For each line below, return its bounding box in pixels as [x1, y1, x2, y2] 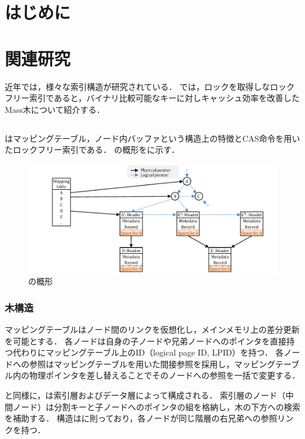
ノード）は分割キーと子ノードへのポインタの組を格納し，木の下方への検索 [12, 400, 300, 413]
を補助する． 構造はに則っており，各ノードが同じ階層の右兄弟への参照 [5, 412, 277, 424]
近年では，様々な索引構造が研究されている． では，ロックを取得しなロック [5, 80, 295, 92]
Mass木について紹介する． [5, 103, 105, 115]
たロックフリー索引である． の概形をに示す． [5, 143, 179, 156]
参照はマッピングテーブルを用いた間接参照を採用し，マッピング [29, 357, 276, 370]
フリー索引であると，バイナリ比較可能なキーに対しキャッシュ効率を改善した [5, 92, 300, 104]
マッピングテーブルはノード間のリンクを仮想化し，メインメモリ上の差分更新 [5, 323, 300, 336]
